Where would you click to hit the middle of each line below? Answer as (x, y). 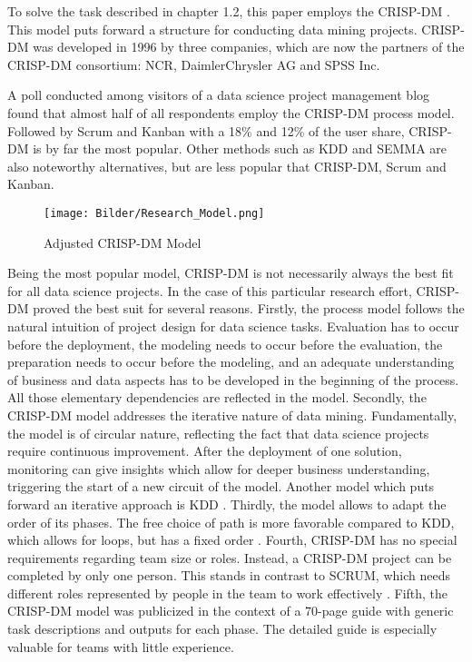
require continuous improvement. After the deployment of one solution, (205, 451)
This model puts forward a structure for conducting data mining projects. (212, 29)
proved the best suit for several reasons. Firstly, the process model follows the (249, 308)
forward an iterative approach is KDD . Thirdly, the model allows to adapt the (227, 504)
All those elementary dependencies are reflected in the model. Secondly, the (217, 397)
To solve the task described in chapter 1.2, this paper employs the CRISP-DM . (229, 11)
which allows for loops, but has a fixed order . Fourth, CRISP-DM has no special (232, 540)
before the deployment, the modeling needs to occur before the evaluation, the (225, 344)
